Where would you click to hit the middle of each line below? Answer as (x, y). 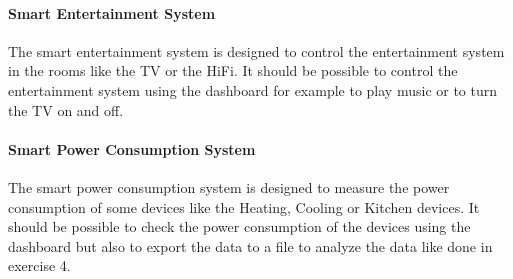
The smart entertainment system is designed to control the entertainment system (256, 50)
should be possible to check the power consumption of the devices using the (239, 226)
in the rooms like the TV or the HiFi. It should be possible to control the (233, 70)
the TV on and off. (66, 109)
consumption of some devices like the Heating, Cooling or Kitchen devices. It (244, 206)
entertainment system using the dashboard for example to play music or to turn (253, 89)
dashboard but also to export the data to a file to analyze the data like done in (250, 245)
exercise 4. (39, 265)
